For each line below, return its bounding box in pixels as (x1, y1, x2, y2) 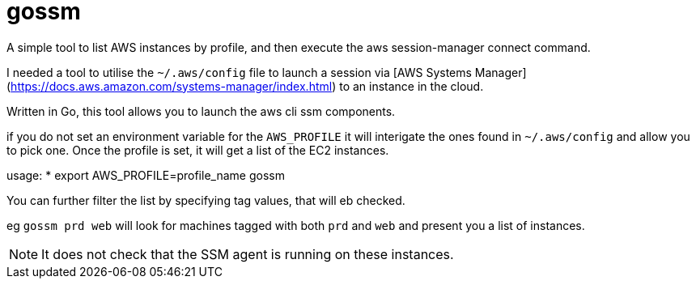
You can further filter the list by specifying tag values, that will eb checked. (6, 193, 405, 207)
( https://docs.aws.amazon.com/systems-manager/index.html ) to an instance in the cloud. (6, 79, 484, 93)
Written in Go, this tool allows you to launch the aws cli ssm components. (6, 104, 396, 118)
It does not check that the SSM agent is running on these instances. (41, 245, 454, 262)
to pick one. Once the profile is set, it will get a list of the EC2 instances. (6, 142, 389, 157)
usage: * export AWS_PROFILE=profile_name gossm (6, 168, 285, 182)
